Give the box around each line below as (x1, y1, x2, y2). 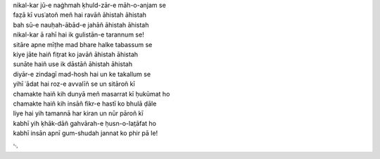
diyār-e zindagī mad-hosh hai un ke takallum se (13, 70, 151, 78)
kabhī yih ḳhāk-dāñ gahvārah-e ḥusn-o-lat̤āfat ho (13, 119, 156, 127)
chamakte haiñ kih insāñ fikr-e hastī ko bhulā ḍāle (13, 99, 157, 108)
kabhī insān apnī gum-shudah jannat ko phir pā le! (13, 129, 158, 137)
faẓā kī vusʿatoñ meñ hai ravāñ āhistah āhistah (13, 11, 147, 19)
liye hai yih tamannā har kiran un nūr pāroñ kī (13, 109, 144, 117)
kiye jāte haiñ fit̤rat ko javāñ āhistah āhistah (13, 50, 139, 58)
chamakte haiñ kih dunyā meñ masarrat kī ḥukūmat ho (13, 89, 170, 98)
